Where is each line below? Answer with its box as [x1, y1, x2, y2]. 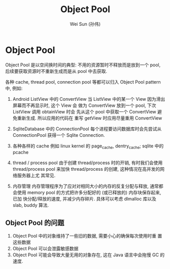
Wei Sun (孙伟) [70, 21, 101, 27]
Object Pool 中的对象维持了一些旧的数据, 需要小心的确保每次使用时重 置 [12, 233, 162, 239]
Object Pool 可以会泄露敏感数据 [12, 246, 79, 252]
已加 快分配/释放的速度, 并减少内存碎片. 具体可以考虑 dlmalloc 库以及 [12, 196, 156, 202]
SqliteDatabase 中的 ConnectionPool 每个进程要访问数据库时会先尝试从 [12, 126, 162, 132]
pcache [12, 149, 29, 156]
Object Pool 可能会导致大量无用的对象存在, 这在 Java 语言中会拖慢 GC [12, 252, 159, 258]
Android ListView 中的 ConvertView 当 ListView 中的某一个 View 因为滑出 [12, 96, 165, 102]
